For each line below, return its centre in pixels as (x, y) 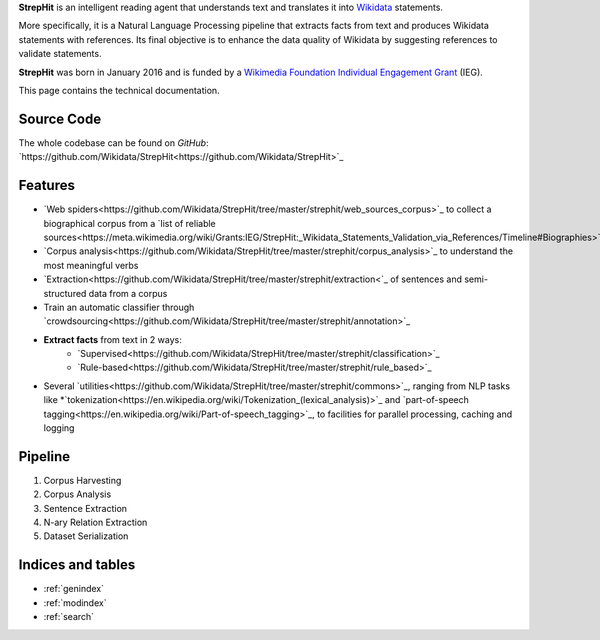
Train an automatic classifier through (119, 307)
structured (65, 293)
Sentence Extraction (85, 508)
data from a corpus (128, 293)
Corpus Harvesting (82, 480)
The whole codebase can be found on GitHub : (113, 142)
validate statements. (60, 54)
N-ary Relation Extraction (95, 522)
